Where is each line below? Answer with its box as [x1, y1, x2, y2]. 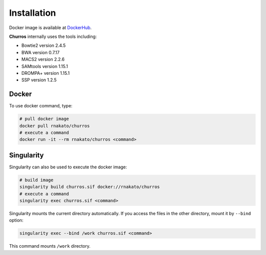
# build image [19, 177, 54, 183]
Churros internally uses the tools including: [9, 33, 97, 39]
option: [9, 217, 24, 223]
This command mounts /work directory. [9, 243, 91, 249]
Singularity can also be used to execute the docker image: [9, 164, 128, 170]
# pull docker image [19, 116, 69, 122]
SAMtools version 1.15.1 [21, 63, 68, 69]
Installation [9, 7, 56, 18]
